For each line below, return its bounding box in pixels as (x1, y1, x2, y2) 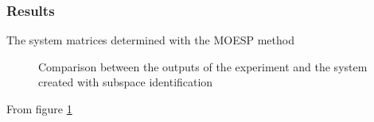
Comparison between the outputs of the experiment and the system (38, 58, 368, 74)
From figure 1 (6, 101, 72, 116)
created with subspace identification (38, 74, 213, 90)
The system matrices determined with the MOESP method (6, 32, 294, 48)
